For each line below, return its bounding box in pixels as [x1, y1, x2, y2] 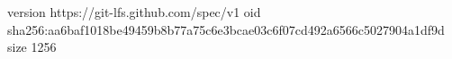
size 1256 [7, 38, 57, 56]
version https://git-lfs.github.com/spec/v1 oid [7, 3, 261, 21]
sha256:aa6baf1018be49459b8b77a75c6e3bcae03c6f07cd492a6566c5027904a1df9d [7, 20, 445, 38]
